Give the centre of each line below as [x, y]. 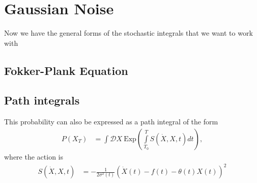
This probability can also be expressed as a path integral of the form [111, 122]
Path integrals [42, 100]
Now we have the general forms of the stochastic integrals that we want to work [128, 33]
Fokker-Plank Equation [66, 70]
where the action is [34, 156]
